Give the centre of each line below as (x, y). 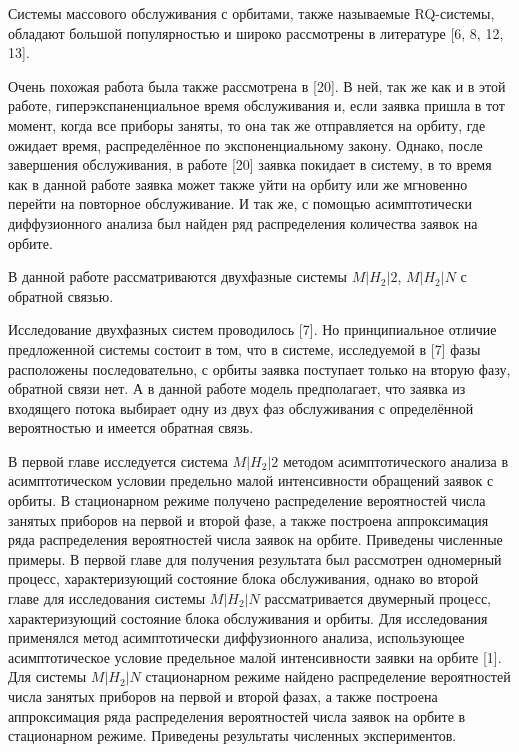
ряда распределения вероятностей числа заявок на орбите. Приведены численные (255, 539)
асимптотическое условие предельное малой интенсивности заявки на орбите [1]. (255, 656)
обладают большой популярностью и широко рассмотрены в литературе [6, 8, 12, (256, 32)
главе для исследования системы (107, 598)
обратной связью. (61, 295)
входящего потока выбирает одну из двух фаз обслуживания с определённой (241, 407)
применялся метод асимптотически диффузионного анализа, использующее (236, 637)
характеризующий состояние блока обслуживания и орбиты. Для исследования (248, 617)
